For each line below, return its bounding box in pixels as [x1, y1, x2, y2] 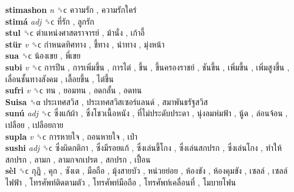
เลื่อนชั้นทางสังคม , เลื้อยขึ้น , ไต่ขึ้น [5, 72, 114, 85]
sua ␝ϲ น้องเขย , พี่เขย [5, 49, 81, 62]
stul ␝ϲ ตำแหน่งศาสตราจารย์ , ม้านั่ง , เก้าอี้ [5, 26, 145, 39]
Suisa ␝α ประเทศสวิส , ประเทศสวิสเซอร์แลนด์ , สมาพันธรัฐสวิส [5, 95, 208, 107]
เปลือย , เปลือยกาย [5, 118, 64, 130]
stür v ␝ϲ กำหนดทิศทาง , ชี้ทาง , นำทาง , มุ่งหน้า [5, 38, 165, 50]
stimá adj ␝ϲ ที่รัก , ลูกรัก [5, 15, 94, 27]
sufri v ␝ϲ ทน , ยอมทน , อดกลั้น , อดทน [5, 84, 142, 96]
